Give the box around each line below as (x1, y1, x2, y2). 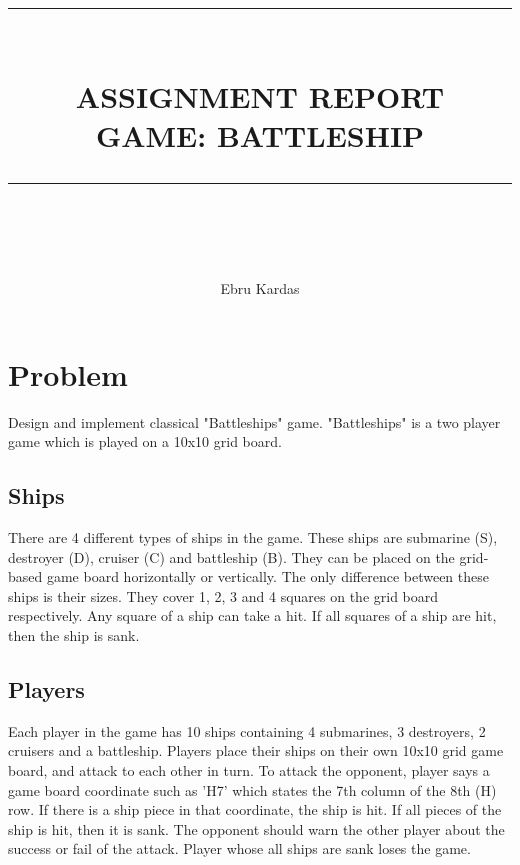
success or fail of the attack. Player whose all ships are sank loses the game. (8, 838, 471, 859)
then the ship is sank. (8, 625, 140, 646)
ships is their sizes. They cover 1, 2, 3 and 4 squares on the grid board (8, 585, 439, 606)
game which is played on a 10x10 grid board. (8, 431, 282, 452)
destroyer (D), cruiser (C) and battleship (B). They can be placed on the (8, 546, 455, 567)
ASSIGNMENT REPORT (75, 75, 445, 116)
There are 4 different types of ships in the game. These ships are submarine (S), (8, 527, 498, 548)
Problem (8, 353, 128, 394)
